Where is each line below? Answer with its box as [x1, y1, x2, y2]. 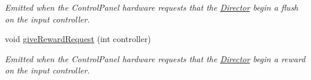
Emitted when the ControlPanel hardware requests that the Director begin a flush [5, 1, 298, 13]
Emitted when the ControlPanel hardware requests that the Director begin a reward [5, 52, 306, 65]
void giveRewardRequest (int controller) [5, 33, 151, 45]
